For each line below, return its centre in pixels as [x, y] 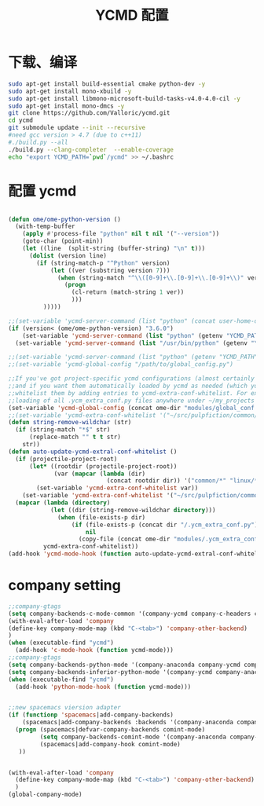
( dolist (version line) [68, 255]
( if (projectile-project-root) [66, 459]
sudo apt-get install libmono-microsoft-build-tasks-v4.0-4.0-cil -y [125, 98]
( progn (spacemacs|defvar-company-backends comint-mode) [110, 730]
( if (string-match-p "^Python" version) [103, 263]
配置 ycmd [42, 191]
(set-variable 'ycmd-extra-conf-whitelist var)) [117, 488]
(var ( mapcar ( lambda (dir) [100, 474]
